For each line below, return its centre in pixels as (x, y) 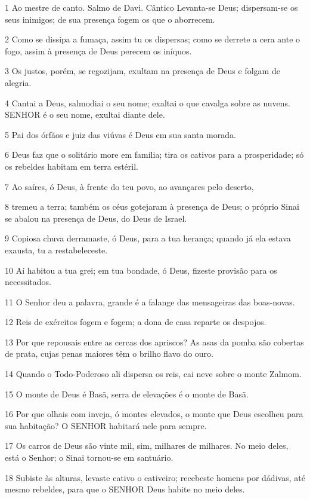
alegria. (18, 82)
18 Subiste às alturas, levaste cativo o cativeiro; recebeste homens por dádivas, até (155, 477)
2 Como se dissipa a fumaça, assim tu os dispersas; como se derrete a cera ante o (153, 39)
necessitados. (28, 282)
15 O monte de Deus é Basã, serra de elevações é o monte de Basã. (127, 394)
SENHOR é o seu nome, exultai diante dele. (85, 114)
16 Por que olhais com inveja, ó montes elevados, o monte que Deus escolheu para (154, 414)
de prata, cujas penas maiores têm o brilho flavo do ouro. (109, 353)
